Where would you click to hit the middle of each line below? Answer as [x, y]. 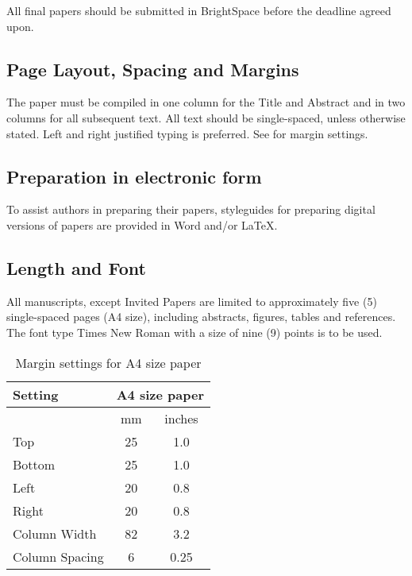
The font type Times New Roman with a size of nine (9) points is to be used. [194, 332]
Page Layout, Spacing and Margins [153, 69]
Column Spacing [58, 556]
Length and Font [76, 267]
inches [181, 418]
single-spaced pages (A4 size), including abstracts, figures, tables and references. [201, 317]
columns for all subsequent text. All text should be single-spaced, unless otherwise [206, 117]
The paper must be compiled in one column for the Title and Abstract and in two [206, 102]
